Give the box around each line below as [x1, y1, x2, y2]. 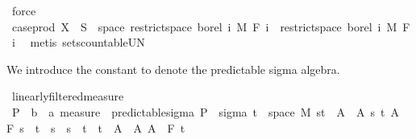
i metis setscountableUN [11, 34, 145, 51]
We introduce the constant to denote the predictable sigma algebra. [6, 60, 340, 77]
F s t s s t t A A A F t [6, 119, 185, 136]
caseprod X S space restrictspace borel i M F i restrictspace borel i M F [11, 18, 410, 35]
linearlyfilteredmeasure [11, 88, 124, 104]
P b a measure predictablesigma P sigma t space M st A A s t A [11, 103, 400, 120]
